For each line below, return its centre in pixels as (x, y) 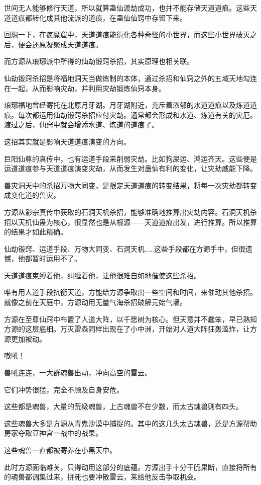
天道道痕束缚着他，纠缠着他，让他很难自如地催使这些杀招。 (102, 275)
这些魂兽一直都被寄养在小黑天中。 (60, 450)
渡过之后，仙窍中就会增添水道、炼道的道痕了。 (81, 125)
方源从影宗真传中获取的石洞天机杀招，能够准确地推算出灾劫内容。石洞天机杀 (130, 212)
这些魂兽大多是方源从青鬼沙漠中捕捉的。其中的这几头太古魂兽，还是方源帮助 (130, 423)
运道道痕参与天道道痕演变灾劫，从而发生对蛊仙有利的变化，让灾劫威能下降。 (130, 168)
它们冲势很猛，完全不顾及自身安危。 (64, 389)
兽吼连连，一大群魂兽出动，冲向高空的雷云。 (78, 373)
